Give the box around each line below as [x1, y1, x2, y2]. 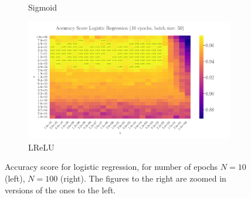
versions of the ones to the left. [5, 183, 116, 196]
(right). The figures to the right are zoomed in [60, 172, 226, 184]
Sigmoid [28, 1, 57, 13]
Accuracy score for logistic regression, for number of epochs [5, 161, 218, 173]
